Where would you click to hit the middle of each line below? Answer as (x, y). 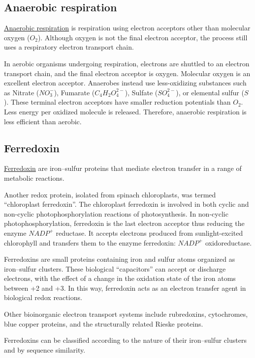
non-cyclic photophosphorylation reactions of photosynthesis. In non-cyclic (116, 213)
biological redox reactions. (43, 297)
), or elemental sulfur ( (210, 92)
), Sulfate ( (141, 92)
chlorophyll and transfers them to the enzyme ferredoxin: (90, 242)
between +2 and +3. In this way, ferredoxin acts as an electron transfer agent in (125, 288)
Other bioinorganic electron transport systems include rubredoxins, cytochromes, (126, 314)
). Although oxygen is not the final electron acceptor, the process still (143, 37)
